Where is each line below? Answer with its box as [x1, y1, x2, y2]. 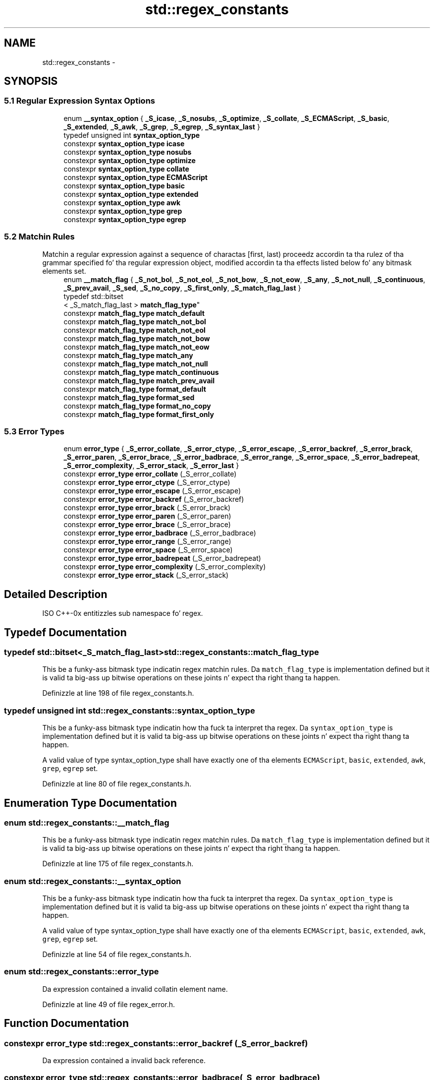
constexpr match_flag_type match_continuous [63, 367, 219, 376]
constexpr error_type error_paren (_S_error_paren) [63, 512, 231, 521]
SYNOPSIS [4, 75, 58, 88]
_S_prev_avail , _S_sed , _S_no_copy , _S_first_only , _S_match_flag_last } [63, 283, 301, 292]
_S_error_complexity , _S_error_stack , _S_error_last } [63, 461, 239, 470]
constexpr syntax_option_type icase [63, 139, 185, 148]
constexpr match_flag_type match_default [63, 308, 205, 317]
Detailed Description [4, 588, 108, 600]
